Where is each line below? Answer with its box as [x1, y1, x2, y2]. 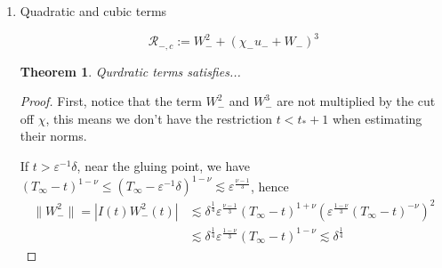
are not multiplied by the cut [277, 92, 436, 110]
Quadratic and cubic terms [20, 2, 167, 20]
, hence [250, 176, 289, 195]
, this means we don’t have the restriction [45, 109, 273, 127]
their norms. [20, 126, 87, 145]
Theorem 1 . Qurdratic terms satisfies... [20, 61, 241, 80]
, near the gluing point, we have [76, 156, 251, 175]
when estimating [332, 109, 422, 127]
